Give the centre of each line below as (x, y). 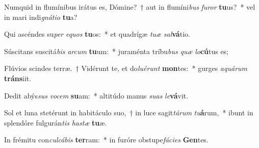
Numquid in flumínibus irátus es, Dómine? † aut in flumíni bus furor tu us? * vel (130, 7)
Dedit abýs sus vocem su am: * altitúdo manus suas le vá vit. (96, 95)
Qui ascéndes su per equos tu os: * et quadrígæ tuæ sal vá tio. (97, 34)
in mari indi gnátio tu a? (41, 17)
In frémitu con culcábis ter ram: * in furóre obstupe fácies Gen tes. (106, 140)
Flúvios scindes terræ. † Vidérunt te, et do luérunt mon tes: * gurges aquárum (126, 68)
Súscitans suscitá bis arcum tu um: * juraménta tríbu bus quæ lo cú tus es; (116, 51)
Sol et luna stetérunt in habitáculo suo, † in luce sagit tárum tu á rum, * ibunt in (129, 113)
